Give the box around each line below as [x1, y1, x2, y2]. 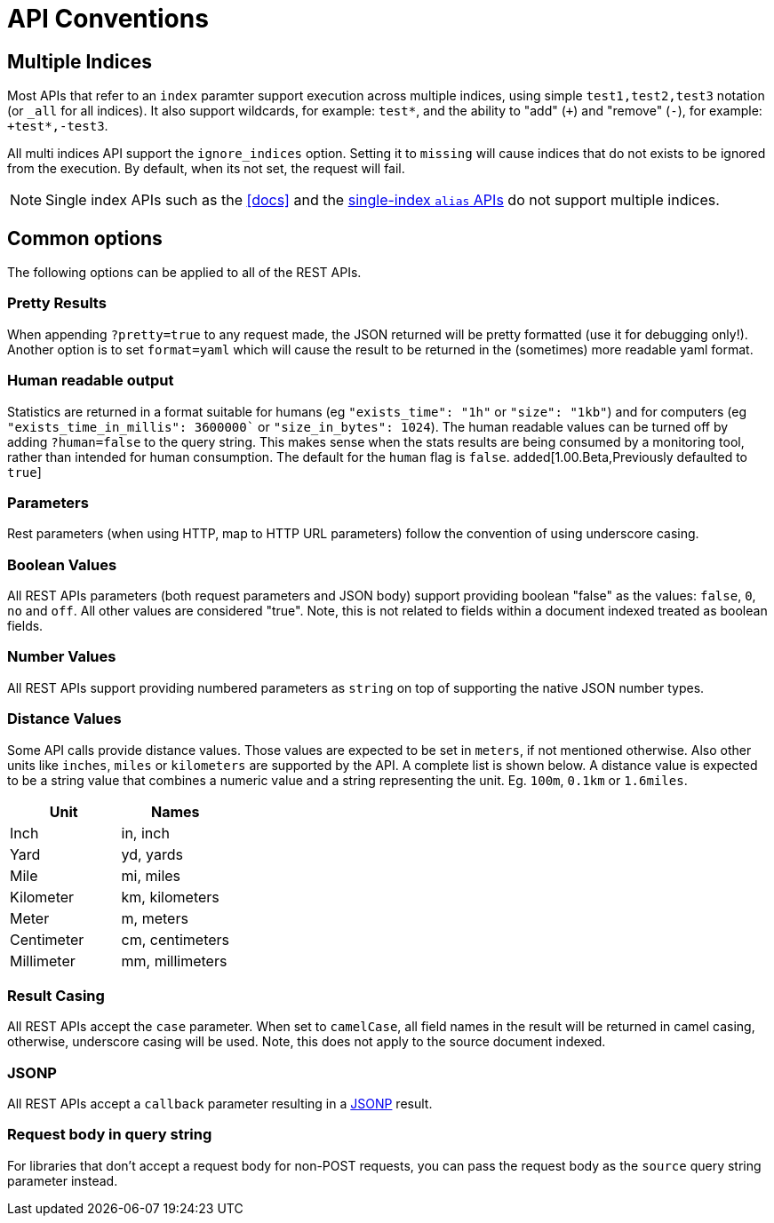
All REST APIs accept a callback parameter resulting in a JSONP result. [7, 1096, 433, 1112]
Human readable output [7, 371, 174, 390]
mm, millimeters [121, 951, 227, 970]
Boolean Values [7, 555, 117, 574]
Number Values [7, 647, 116, 666]
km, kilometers [121, 887, 219, 906]
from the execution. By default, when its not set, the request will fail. [7, 161, 405, 177]
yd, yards [121, 845, 183, 863]
